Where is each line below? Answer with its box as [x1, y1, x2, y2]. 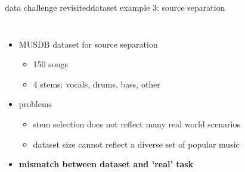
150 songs [33, 58, 69, 70]
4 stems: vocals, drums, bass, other [33, 77, 160, 90]
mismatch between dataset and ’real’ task [18, 158, 194, 170]
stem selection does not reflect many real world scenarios [33, 117, 240, 130]
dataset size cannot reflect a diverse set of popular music [33, 137, 240, 150]
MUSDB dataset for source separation [18, 37, 158, 50]
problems [18, 98, 52, 110]
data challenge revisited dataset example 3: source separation [5, 1, 225, 13]
